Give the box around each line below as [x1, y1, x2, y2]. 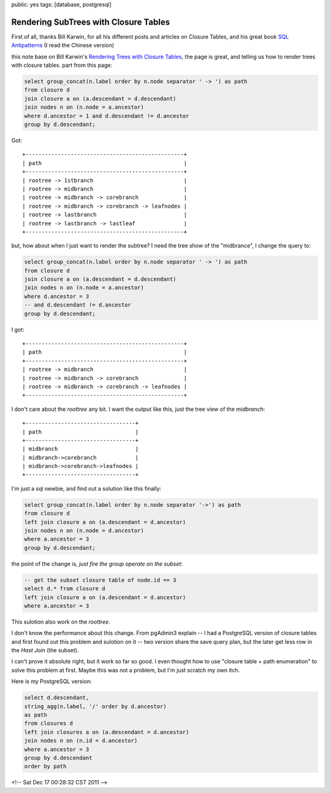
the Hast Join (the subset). [11, 647, 79, 654]
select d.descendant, [24, 694, 89, 701]
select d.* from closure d [24, 585, 105, 592]
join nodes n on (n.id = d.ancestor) [24, 737, 138, 744]
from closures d [24, 720, 74, 727]
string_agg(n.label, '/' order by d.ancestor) [24, 703, 167, 709]
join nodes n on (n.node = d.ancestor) [24, 527, 144, 534]
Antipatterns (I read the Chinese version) [11, 42, 115, 49]
